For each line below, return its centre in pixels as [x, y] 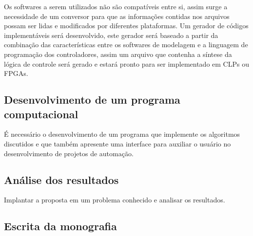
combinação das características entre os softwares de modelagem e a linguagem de [126, 45]
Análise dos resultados [61, 179]
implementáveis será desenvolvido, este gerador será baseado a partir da [111, 35]
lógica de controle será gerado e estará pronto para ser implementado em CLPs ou [126, 64]
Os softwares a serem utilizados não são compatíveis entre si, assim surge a [116, 6]
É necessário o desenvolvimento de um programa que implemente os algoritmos [122, 134]
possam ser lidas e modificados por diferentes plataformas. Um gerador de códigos [126, 26]
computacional [41, 114]
